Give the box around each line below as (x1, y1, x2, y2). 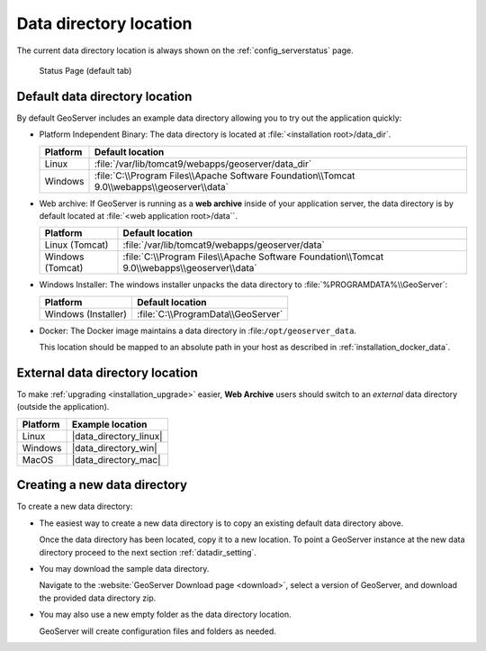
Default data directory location (16, 88, 193, 104)
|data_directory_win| (71, 441, 157, 454)
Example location (71, 418, 148, 430)
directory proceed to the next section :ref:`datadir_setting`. (39, 547, 256, 557)
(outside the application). (16, 402, 110, 412)
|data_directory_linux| (71, 429, 163, 442)
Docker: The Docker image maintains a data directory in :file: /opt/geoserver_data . (39, 325, 357, 336)
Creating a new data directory (16, 477, 188, 493)
